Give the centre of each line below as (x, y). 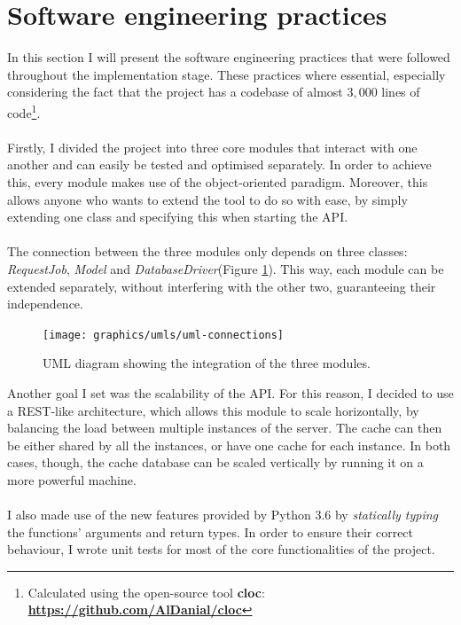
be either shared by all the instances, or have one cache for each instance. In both (229, 445)
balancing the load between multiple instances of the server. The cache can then (225, 428)
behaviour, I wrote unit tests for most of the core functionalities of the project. (221, 549)
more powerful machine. (72, 479)
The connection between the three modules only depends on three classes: (207, 251)
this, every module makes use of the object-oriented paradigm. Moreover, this (218, 181)
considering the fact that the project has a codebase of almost (175, 92)
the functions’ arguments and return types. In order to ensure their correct (211, 531)
